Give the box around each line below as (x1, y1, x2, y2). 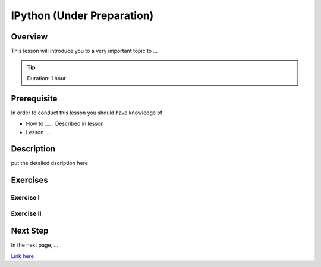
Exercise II (11, 209, 42, 218)
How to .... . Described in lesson (26, 120, 104, 128)
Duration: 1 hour (27, 74, 66, 82)
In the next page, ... (11, 241, 59, 249)
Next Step (11, 226, 49, 236)
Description (11, 144, 56, 154)
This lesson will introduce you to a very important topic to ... (11, 48, 158, 55)
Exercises (11, 175, 49, 185)
